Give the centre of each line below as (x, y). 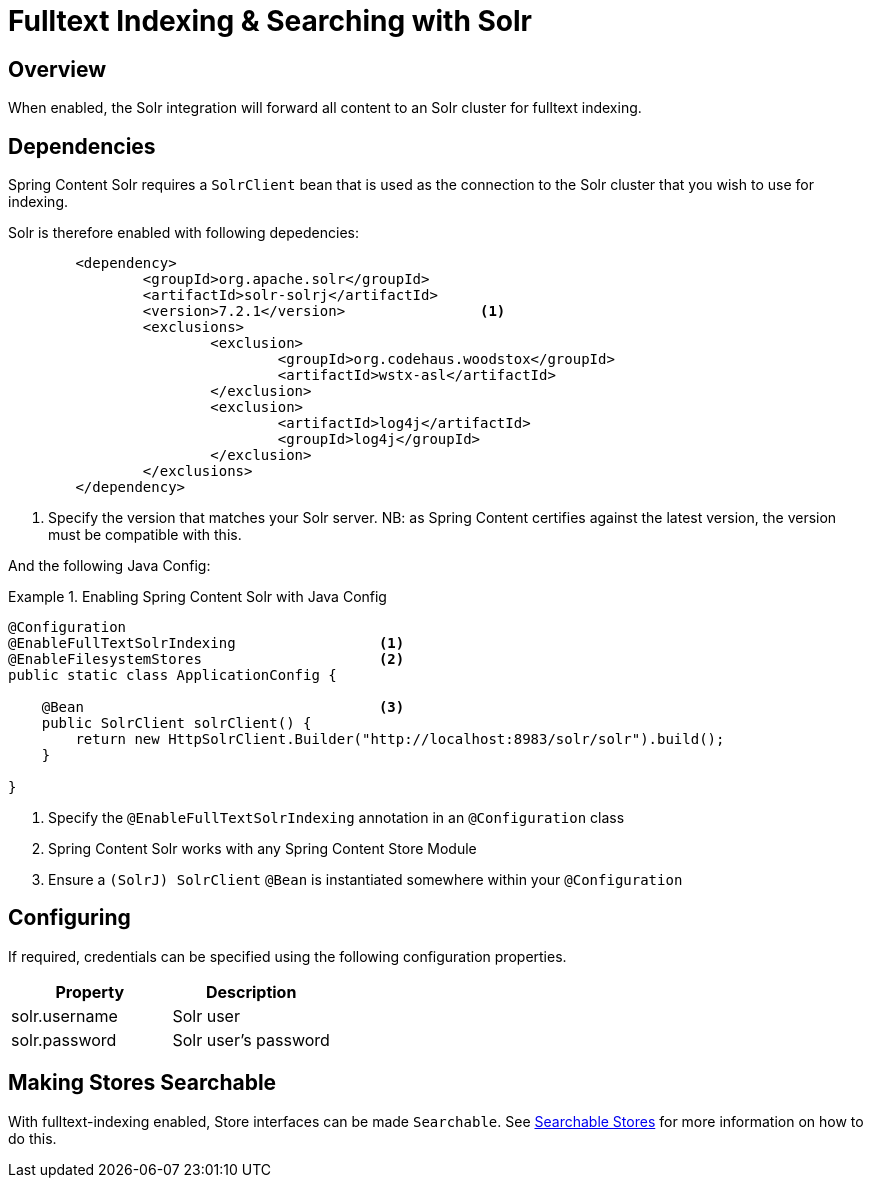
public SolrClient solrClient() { (176, 723)
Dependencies (82, 146)
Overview (57, 69)
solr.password (64, 1039)
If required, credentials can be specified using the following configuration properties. (287, 956)
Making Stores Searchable (142, 1083)
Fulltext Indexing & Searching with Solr (270, 21)
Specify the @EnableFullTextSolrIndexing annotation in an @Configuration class (336, 818)
